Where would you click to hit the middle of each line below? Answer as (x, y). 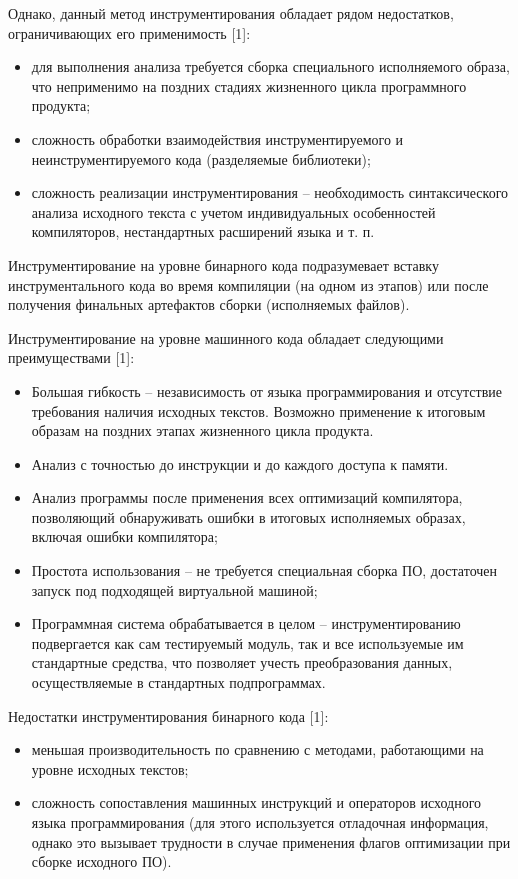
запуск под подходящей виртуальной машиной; (174, 589)
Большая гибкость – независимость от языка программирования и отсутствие (267, 390)
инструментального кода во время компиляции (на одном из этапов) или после (248, 284)
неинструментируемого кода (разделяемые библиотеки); (201, 158)
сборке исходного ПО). (101, 861)
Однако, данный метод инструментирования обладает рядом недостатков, (231, 13)
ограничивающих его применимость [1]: (129, 32)
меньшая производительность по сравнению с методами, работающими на (257, 749)
